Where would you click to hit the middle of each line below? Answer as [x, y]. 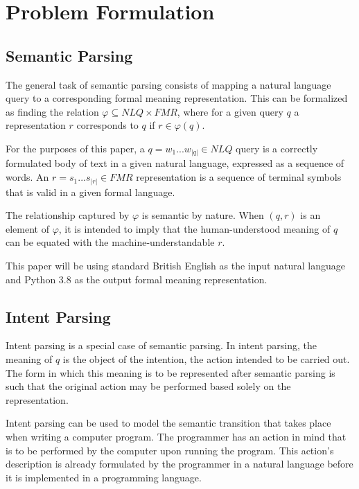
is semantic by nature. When [203, 215]
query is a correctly [277, 148]
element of [27, 228]
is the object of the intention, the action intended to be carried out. [206, 358]
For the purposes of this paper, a [75, 148]
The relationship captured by [68, 215]
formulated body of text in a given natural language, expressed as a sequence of [175, 163]
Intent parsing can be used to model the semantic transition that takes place [168, 423]
